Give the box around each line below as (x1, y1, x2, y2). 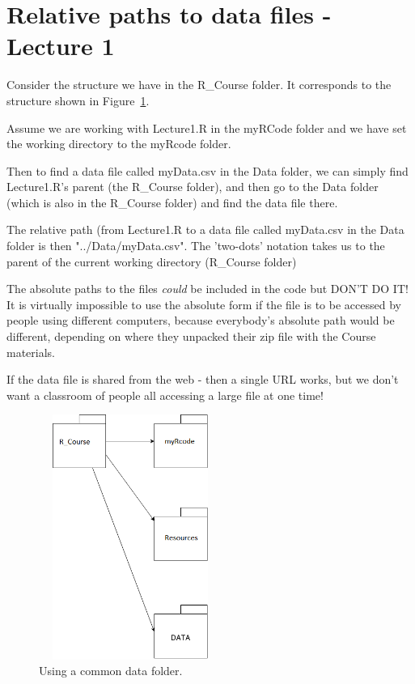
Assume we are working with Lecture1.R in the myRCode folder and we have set (6, 119, 407, 136)
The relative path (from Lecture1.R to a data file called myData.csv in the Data (6, 221, 404, 238)
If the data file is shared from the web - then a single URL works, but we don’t (6, 371, 399, 388)
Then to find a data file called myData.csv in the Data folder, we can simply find (6, 162, 409, 179)
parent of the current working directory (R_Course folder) (6, 253, 297, 270)
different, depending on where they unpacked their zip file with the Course (6, 328, 376, 345)
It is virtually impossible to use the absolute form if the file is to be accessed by (6, 295, 401, 312)
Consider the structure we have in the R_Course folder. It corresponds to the (6, 76, 392, 93)
